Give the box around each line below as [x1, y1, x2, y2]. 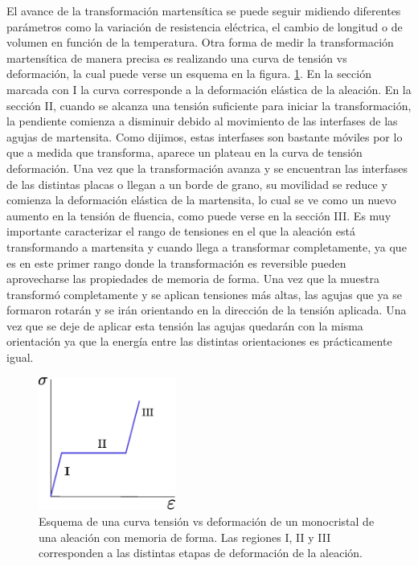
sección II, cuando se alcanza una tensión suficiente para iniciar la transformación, [6, 96, 412, 113]
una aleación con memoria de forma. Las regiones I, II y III [39, 528, 331, 545]
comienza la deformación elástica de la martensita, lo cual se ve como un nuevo [6, 191, 396, 208]
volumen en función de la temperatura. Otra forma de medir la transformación [6, 34, 394, 51]
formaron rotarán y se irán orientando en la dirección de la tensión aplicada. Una [6, 301, 407, 318]
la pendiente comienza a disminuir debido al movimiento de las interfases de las [6, 113, 398, 129]
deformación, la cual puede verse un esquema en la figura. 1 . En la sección [6, 65, 371, 82]
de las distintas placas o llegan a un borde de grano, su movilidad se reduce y [6, 175, 387, 192]
